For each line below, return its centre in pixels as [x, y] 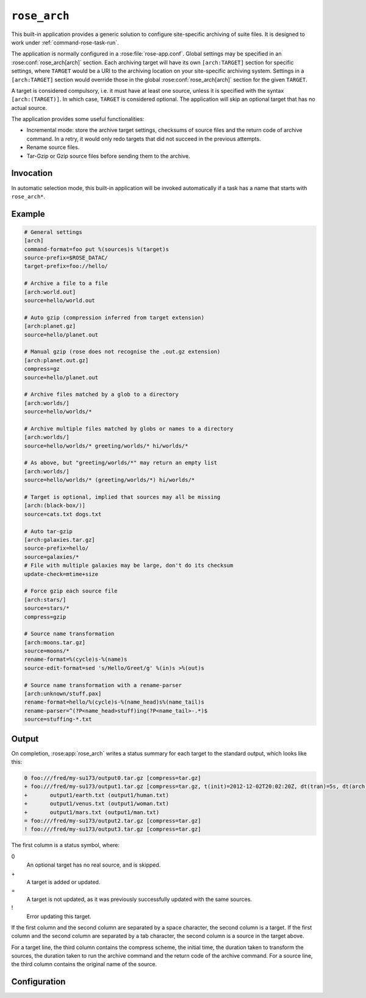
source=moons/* [47, 651]
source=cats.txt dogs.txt [63, 514]
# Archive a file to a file [66, 283]
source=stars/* [47, 608]
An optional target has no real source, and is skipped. [94, 865]
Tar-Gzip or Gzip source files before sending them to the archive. [108, 156]
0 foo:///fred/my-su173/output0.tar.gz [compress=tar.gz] [113, 778]
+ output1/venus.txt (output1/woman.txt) [96, 804]
